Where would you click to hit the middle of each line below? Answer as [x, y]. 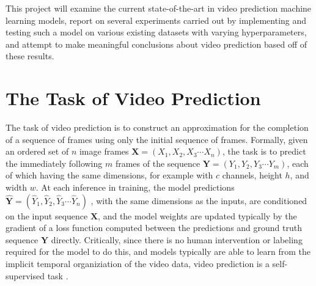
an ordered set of [37, 151]
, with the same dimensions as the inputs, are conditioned [199, 200]
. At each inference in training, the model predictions [135, 187]
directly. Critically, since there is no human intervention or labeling [177, 239]
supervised [25, 275]
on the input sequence [47, 215]
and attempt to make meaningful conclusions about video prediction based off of [156, 44]
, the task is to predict [264, 151]
